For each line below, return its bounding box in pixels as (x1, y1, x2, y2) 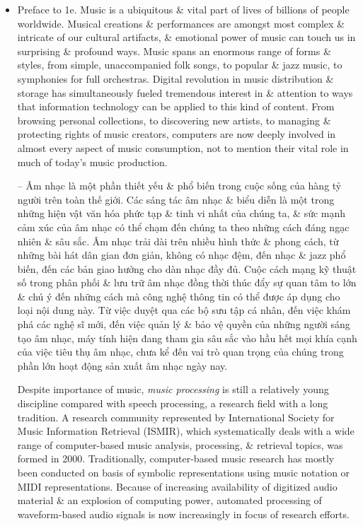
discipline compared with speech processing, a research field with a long (17, 396, 328, 411)
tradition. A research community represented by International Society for (17, 409, 335, 424)
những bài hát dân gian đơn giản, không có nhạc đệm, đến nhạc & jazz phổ (17, 247, 346, 262)
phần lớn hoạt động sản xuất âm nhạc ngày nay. (17, 358, 228, 373)
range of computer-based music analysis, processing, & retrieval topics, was (17, 437, 343, 452)
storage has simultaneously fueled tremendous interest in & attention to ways (17, 85, 353, 100)
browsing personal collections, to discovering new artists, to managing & (17, 112, 331, 127)
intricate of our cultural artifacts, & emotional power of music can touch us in (17, 30, 356, 45)
